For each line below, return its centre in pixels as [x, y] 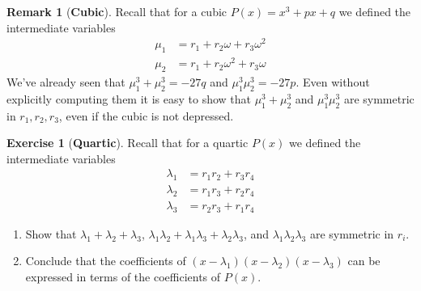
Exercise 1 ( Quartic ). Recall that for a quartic [128, 143]
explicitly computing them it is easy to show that [129, 98]
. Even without [333, 82]
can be [364, 261]
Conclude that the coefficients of [106, 261]
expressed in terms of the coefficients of [123, 277]
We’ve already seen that [66, 82]
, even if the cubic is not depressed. [146, 115]
